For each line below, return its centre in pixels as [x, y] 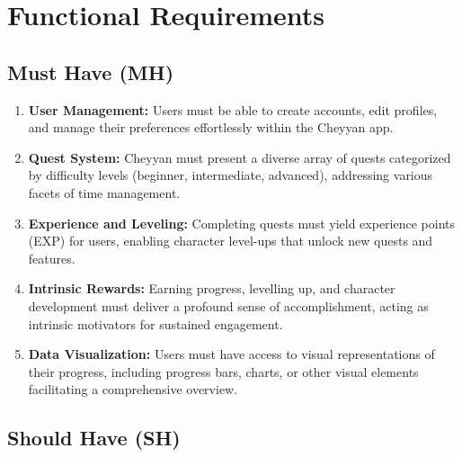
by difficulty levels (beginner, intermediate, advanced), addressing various [231, 175]
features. [52, 258]
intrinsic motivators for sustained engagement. [155, 323]
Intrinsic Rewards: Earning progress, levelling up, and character [212, 288]
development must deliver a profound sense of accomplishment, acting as [228, 305]
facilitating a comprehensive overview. [133, 389]
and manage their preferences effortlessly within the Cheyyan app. [211, 127]
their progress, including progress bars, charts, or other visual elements [223, 371]
